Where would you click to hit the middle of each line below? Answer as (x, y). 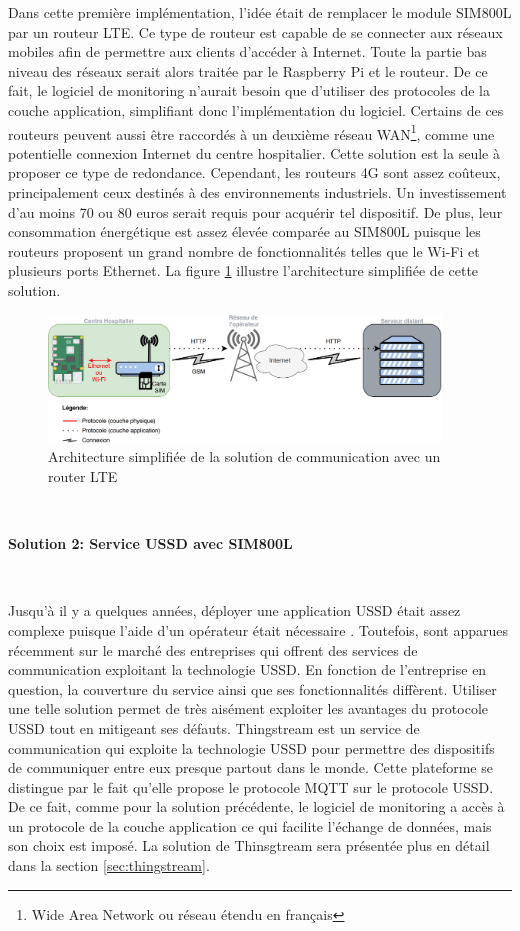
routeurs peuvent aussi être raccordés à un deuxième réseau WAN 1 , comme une (251, 132)
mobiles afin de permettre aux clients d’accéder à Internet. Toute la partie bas (247, 51)
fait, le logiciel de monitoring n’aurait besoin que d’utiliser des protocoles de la (249, 90)
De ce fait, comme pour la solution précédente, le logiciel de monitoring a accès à (256, 806)
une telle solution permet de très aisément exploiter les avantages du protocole (248, 708)
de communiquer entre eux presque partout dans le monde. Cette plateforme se (250, 767)
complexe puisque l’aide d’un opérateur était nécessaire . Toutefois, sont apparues (258, 629)
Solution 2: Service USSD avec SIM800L (150, 543)
